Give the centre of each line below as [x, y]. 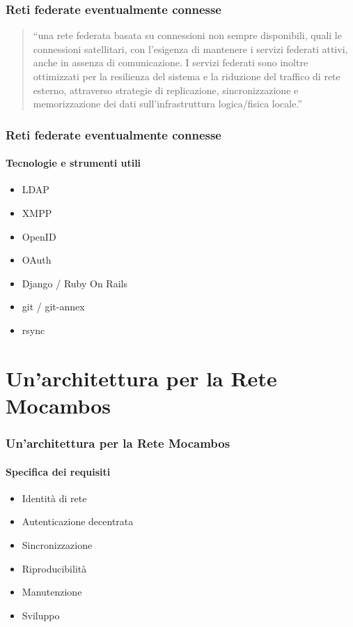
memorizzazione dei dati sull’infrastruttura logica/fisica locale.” [167, 104]
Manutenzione [52, 592]
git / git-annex [53, 307]
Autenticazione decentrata [78, 521]
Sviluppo [41, 615]
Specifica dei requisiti [58, 471]
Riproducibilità [54, 568]
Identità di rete [54, 498]
